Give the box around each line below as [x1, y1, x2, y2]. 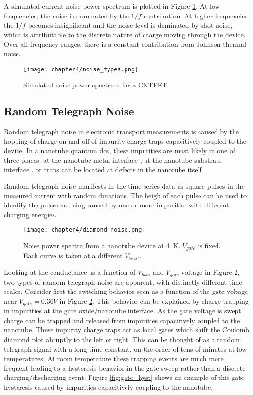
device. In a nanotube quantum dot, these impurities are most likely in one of [4, 145, 235, 155]
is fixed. [198, 240, 221, 251]
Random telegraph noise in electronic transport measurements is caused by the [4, 126, 239, 137]
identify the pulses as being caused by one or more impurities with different [4, 200, 229, 210]
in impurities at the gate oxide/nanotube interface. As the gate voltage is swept [4, 306, 241, 316]
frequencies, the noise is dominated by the [4, 10, 129, 20]
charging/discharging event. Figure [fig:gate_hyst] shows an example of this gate [4, 372, 244, 382]
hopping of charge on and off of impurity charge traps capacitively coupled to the [4, 136, 247, 146]
